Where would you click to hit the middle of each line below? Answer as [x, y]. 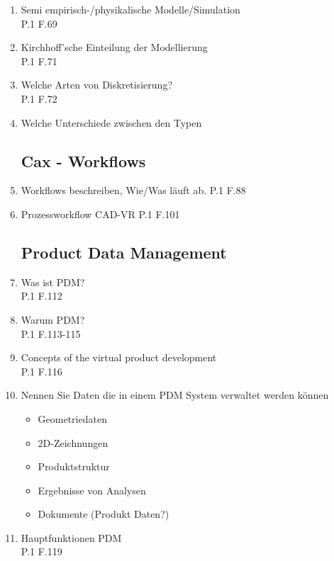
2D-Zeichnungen [73, 442]
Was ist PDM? [53, 282]
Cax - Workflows [83, 160]
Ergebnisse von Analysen [92, 490]
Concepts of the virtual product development [119, 357]
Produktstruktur [74, 466]
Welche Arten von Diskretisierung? [96, 85]
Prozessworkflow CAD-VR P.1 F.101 [100, 214]
